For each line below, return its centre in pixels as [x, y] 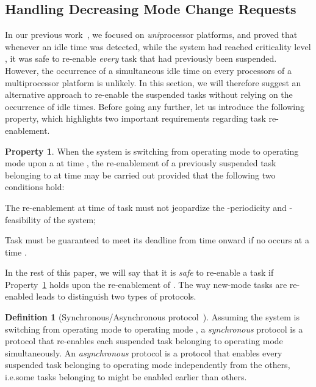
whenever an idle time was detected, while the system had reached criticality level [158, 46]
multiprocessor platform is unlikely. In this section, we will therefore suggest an [153, 82]
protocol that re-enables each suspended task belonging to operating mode [144, 341]
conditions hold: [35, 187]
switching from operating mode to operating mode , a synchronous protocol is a [154, 329]
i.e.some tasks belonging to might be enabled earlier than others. [126, 377]
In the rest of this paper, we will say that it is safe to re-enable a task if [139, 272]
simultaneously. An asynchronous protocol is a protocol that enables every [144, 352]
